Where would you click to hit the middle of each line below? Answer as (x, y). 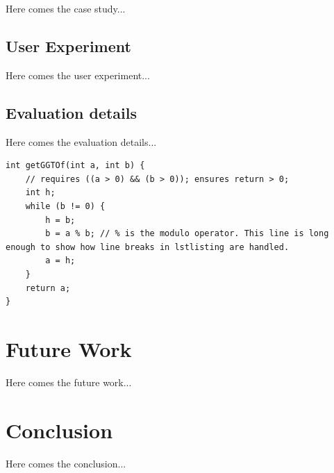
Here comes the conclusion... (66, 463)
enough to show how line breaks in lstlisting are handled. (148, 247)
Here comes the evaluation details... (81, 141)
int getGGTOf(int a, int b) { (75, 166)
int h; (40, 193)
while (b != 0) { (65, 206)
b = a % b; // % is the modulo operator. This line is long (187, 234)
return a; (48, 288)
